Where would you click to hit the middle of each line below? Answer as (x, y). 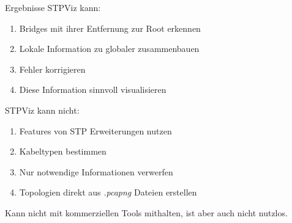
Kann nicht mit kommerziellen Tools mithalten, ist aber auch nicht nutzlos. (146, 212)
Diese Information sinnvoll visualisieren (93, 90)
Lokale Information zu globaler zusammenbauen (109, 49)
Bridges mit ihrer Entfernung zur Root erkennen (110, 28)
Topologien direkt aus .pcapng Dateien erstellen (108, 192)
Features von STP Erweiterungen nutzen (95, 130)
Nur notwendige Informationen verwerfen (96, 171)
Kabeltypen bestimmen (63, 151)
